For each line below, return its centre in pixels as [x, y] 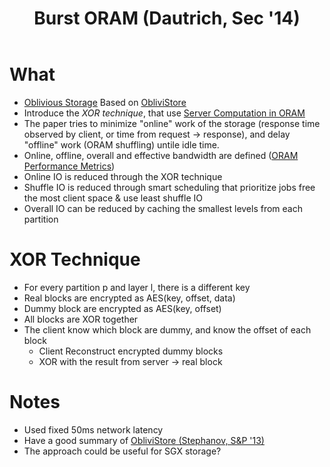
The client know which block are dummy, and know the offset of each [167, 329]
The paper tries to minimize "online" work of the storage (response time [172, 123]
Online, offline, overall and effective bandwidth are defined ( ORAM [161, 155]
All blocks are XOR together [81, 319]
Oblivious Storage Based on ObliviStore [105, 102]
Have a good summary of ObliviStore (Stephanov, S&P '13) [144, 440]
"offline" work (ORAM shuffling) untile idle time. [121, 144]
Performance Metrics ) [69, 166]
